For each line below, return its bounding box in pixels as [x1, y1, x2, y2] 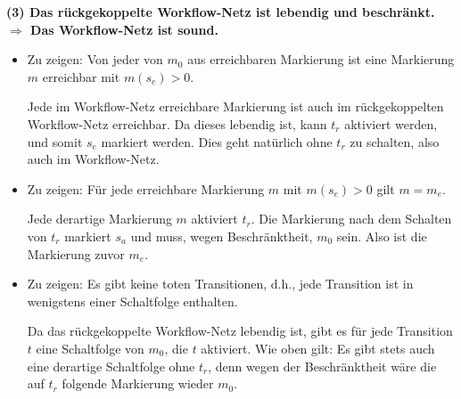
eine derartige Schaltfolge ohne [27, 356, 195, 375]
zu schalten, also [350, 132, 440, 151]
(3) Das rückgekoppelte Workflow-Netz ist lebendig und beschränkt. [6, 3, 435, 20]
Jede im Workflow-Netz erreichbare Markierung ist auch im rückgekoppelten [27, 97, 444, 116]
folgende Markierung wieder [62, 374, 214, 393]
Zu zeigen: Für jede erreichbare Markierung [27, 179, 265, 198]
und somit [27, 132, 83, 151]
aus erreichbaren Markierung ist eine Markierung [187, 50, 455, 69]
